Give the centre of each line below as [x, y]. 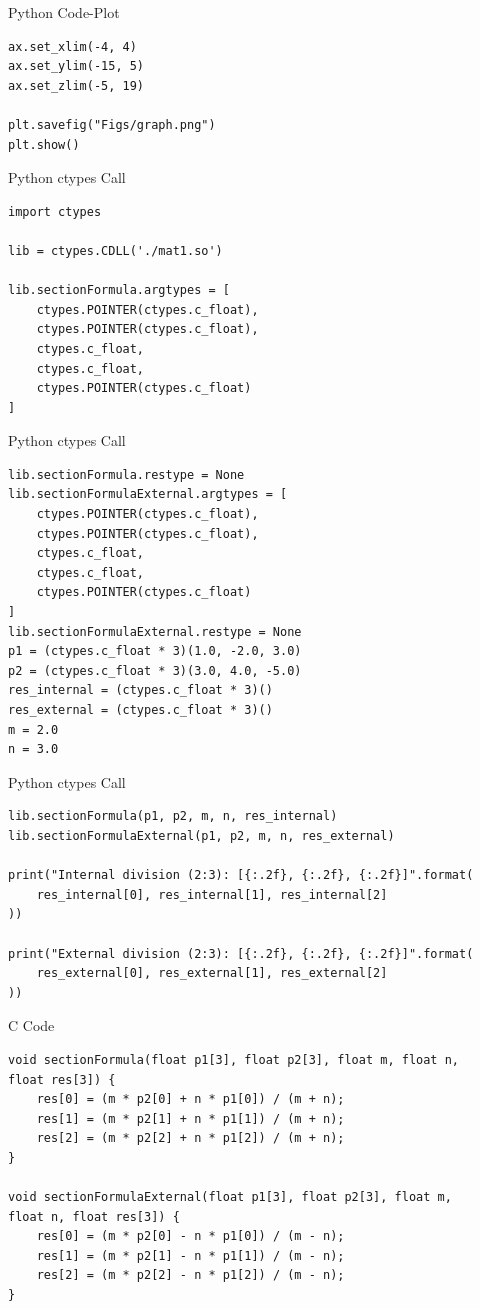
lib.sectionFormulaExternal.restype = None [155, 631]
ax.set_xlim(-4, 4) [72, 46]
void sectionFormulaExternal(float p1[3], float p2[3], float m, [230, 1197]
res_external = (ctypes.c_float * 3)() [140, 710]
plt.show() [44, 144]
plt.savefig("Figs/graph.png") [112, 124]
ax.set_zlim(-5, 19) [76, 85]
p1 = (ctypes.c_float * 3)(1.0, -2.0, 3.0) [155, 651]
